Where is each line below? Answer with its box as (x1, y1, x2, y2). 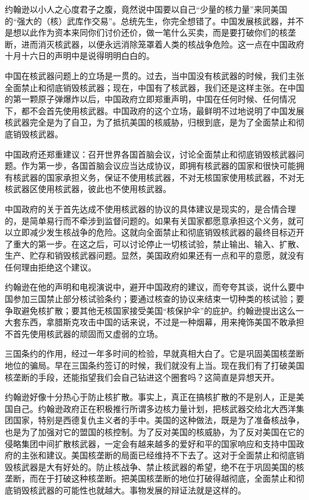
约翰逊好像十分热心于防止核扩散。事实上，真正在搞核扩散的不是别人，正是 (5, 391, 296, 403)
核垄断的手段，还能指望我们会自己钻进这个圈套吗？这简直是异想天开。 (5, 370, 279, 383)
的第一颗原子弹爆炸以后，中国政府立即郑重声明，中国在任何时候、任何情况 (5, 93, 296, 105)
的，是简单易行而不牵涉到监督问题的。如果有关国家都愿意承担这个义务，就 (5, 214, 296, 227)
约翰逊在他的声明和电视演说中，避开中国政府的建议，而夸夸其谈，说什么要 (5, 281, 296, 293)
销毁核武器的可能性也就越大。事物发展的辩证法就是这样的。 (12, 483, 246, 496)
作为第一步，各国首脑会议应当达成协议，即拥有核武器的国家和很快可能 (21, 159, 296, 172)
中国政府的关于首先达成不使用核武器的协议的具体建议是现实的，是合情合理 (5, 202, 296, 215)
